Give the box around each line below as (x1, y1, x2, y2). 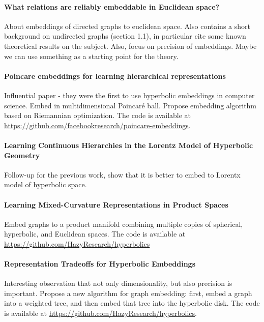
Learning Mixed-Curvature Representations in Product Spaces (4, 199, 228, 210)
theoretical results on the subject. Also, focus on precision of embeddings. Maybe (4, 40, 257, 51)
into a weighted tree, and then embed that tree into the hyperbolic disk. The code (4, 298, 260, 308)
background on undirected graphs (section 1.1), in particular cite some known (4, 31, 246, 41)
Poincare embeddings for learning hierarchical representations (4, 70, 226, 81)
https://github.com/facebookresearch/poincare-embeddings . (4, 120, 191, 130)
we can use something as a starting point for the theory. (4, 50, 179, 61)
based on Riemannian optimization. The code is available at (4, 110, 191, 121)
